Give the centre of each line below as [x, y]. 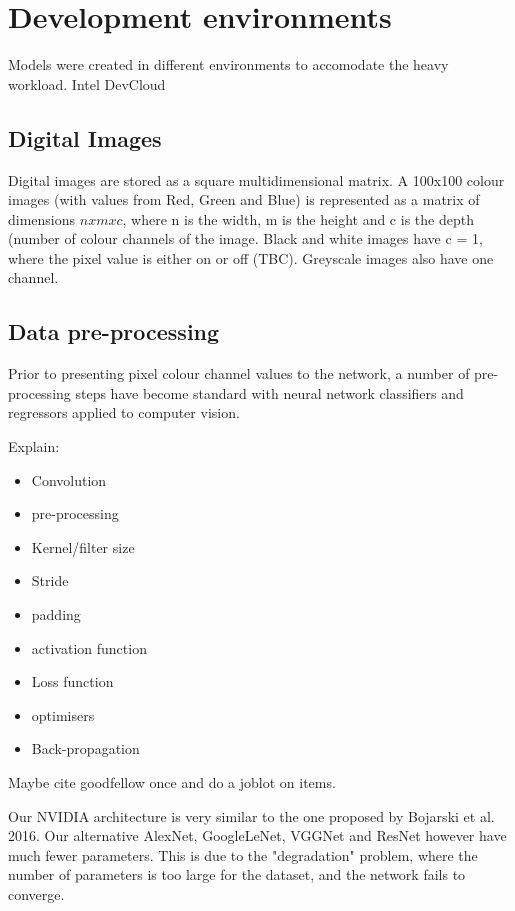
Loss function [72, 681]
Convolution [69, 479]
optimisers [63, 714]
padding [56, 614]
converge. [36, 893]
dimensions [42, 218]
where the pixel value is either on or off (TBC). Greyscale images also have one [251, 257]
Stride [50, 580]
